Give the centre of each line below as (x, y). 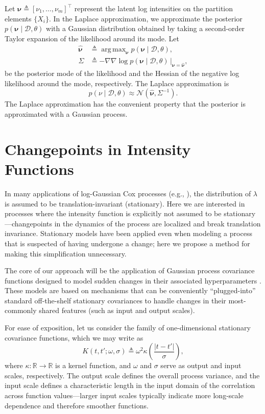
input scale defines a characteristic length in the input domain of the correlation (130, 385)
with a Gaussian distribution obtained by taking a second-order (146, 28)
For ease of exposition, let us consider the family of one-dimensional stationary (128, 328)
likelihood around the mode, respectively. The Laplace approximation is (117, 83)
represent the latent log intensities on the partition (154, 8)
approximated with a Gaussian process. (66, 114)
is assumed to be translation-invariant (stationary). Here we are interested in (125, 203)
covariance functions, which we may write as (74, 337)
